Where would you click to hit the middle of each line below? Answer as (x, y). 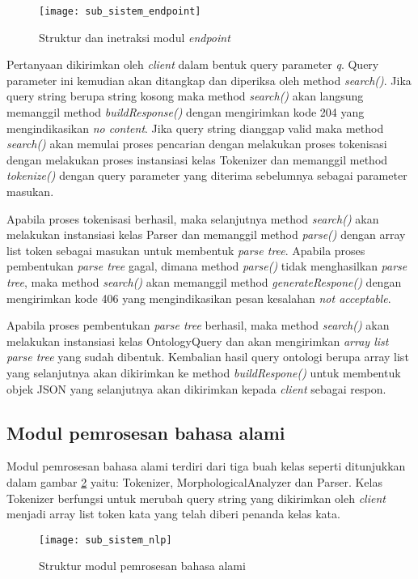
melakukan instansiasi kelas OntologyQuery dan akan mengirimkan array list (198, 341)
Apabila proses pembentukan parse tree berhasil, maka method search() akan (198, 325)
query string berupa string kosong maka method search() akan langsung (185, 96)
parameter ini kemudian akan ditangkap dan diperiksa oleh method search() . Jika (209, 80)
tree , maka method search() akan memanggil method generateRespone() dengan (204, 281)
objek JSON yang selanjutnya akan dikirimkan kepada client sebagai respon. (196, 388)
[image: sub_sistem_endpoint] (120, 11)
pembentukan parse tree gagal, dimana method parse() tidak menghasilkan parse (207, 266)
